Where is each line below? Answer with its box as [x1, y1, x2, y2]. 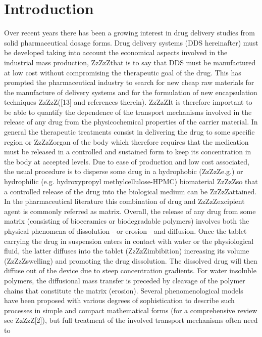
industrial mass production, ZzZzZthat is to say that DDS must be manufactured [4, 57, 256, 67]
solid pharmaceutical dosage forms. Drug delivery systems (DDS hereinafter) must [4, 37, 258, 48]
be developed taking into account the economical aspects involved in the [4, 47, 228, 58]
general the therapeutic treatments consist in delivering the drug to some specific [4, 127, 255, 137]
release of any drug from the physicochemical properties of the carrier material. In [4, 116, 258, 127]
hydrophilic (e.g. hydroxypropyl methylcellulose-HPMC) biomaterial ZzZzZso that [4, 176, 258, 187]
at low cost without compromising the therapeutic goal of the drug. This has [4, 67, 241, 77]
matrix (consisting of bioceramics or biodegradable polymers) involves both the [4, 216, 249, 226]
